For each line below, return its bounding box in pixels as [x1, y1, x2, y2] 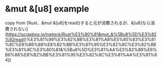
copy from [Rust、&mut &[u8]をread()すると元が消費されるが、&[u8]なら [5, 20, 151, 26]
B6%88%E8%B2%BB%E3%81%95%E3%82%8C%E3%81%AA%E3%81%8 [5, 52, 157, 57]
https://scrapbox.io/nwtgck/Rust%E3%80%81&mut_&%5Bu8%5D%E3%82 [6, 31, 157, 37]
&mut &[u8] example [5, 3, 89, 14]
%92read [5, 36, 24, 42]
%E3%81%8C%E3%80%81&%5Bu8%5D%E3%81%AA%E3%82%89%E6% [5, 47, 157, 53]
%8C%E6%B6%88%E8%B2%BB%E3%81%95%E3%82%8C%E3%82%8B [5, 41, 156, 47]
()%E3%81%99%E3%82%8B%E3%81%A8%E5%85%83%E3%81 [23, 36, 156, 42]
